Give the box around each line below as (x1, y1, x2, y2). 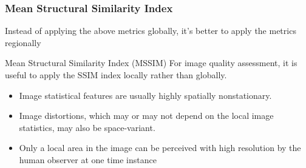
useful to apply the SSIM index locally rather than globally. (5, 69, 227, 81)
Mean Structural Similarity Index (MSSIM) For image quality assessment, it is (5, 56, 297, 69)
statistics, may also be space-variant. (19, 121, 155, 133)
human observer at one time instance (19, 153, 157, 166)
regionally (5, 36, 41, 49)
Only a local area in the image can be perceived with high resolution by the (19, 141, 301, 154)
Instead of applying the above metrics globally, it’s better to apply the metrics (5, 24, 296, 37)
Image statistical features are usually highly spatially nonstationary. (19, 89, 272, 101)
